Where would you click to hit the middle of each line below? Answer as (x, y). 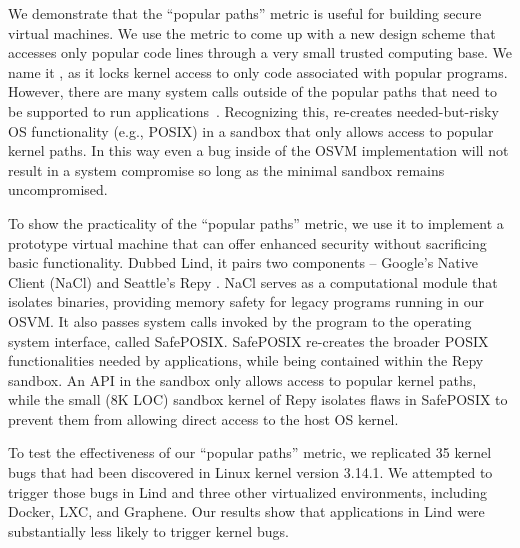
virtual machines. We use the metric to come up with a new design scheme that (252, 32)
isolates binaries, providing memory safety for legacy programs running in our (246, 301)
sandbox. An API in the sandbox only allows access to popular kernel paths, (242, 379)
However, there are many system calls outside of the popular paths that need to (252, 91)
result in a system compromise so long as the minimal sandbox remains (226, 169)
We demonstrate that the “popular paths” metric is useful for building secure (245, 13)
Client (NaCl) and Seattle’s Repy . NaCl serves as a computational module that (253, 281)
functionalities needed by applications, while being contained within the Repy (246, 360)
